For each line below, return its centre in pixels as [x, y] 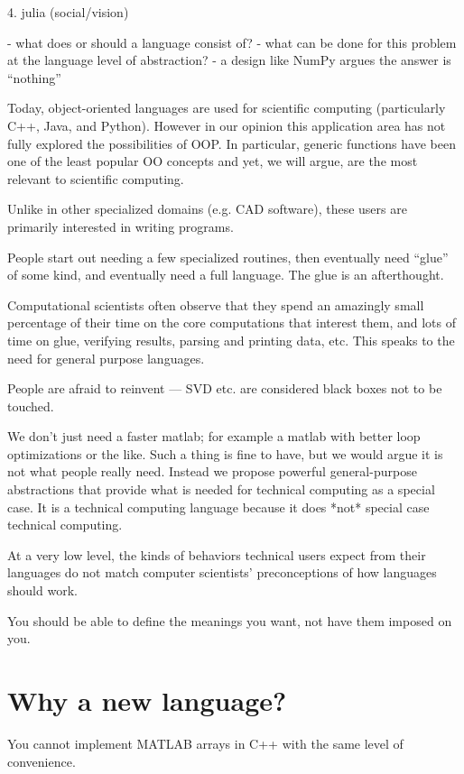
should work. [42, 590]
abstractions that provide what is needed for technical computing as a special [221, 489]
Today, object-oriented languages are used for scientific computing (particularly [227, 108]
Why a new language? [147, 700]
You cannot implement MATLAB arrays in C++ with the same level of [205, 743]
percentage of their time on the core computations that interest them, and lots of [232, 322]
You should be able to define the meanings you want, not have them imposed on [230, 620]
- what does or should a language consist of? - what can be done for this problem [232, 42]
